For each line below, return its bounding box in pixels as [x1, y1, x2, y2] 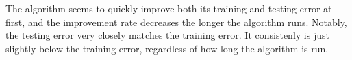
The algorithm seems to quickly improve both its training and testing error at [5, 1, 332, 15]
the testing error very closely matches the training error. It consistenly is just [5, 28, 329, 42]
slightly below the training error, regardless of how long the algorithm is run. [5, 41, 329, 55]
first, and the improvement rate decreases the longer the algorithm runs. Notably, [5, 14, 347, 29]
